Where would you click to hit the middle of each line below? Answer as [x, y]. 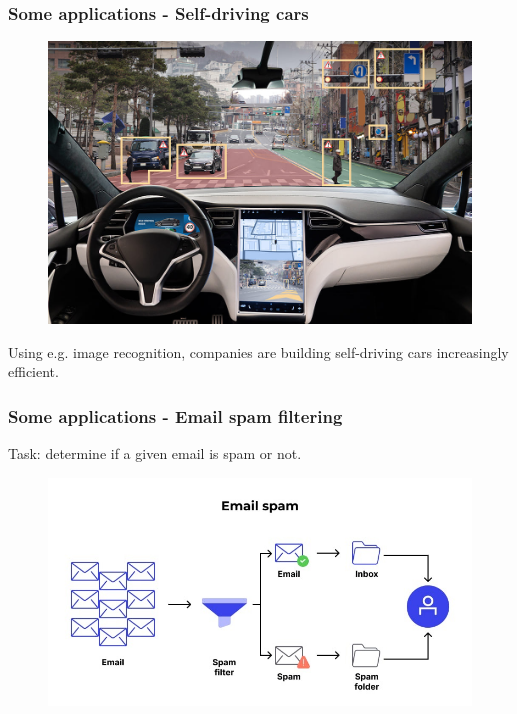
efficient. [33, 371]
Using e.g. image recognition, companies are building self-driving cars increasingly [258, 351]
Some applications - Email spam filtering [175, 415]
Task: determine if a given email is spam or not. [155, 453]
